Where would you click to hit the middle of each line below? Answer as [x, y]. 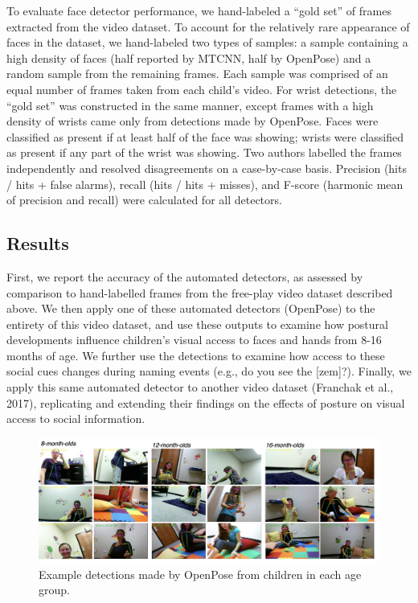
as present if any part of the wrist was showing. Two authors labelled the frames [204, 152]
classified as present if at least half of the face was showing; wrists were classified [205, 136]
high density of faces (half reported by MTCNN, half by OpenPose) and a [189, 57]
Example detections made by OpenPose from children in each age [200, 574]
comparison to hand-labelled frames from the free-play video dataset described [200, 292]
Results [38, 243]
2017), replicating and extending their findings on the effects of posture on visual [206, 402]
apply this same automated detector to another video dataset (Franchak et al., [200, 387]
